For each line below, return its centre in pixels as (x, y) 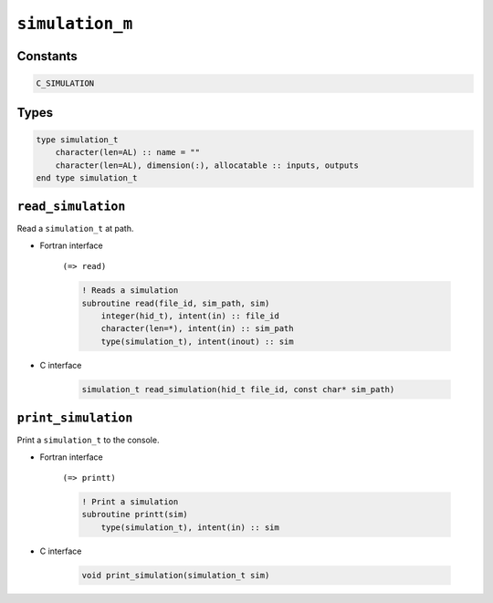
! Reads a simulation (130, 291)
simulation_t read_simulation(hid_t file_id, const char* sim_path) (238, 389)
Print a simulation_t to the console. (88, 440)
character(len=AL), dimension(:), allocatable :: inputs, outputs (207, 165)
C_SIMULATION (65, 83)
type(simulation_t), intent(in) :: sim (190, 527)
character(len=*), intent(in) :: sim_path (197, 329)
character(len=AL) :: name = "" (128, 152)
